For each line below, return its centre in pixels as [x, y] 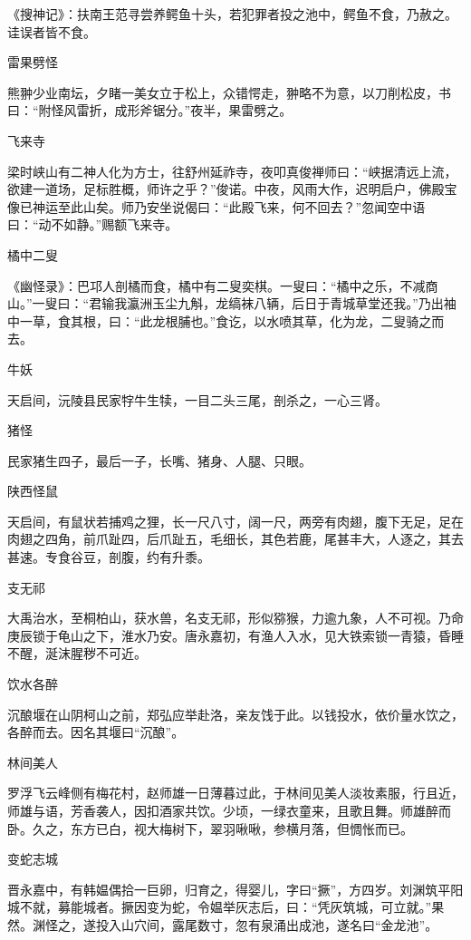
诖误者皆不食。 [52, 31]
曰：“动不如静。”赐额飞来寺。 [93, 224]
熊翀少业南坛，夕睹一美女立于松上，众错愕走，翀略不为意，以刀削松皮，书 [229, 92]
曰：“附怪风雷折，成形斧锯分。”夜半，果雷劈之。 [150, 110]
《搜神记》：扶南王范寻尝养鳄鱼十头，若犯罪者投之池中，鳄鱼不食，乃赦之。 [232, 14]
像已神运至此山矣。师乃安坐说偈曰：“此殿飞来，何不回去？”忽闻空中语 [216, 206]
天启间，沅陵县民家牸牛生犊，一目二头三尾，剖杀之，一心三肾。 [197, 399]
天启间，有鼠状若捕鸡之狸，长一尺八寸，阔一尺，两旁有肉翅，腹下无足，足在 [235, 521]
